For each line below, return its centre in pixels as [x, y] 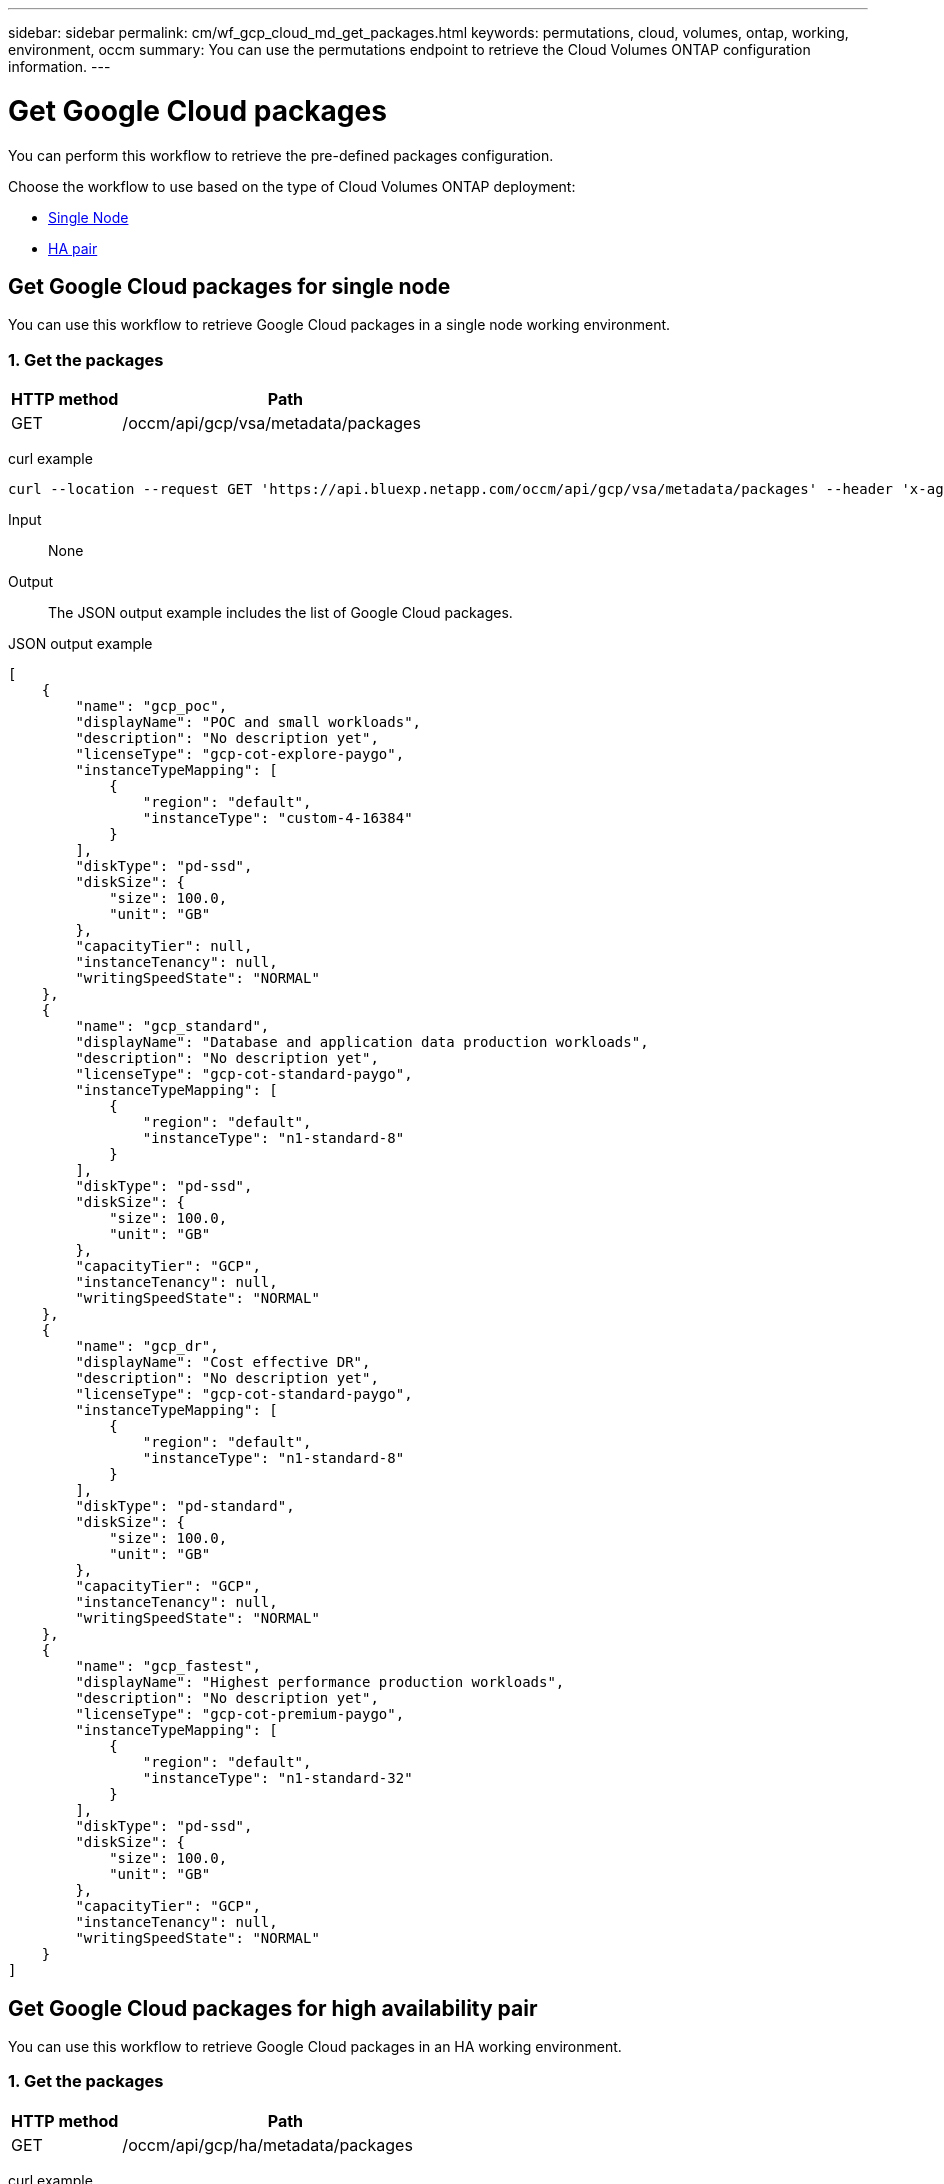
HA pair [73, 248]
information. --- [59, 66]
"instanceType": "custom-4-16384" [277, 818]
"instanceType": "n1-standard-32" [277, 1778]
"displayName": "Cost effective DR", [223, 1362]
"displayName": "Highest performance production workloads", [320, 1682]
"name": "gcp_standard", [172, 1026]
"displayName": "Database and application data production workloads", [362, 1042]
